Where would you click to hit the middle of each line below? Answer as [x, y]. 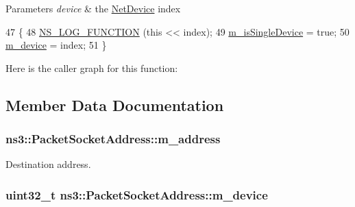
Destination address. [48, 164]
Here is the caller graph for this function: [92, 68]
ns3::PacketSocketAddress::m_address [113, 139]
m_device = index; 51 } [56, 45]
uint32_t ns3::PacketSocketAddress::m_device [137, 194]
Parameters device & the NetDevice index [93, 8]
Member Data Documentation [115, 105]
